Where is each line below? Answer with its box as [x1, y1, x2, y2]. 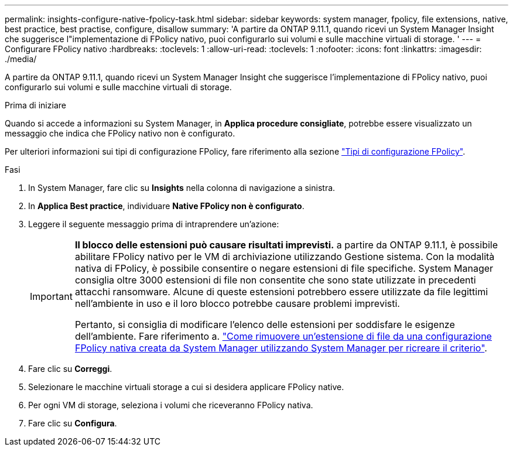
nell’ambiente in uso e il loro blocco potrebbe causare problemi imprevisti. [74, 298, 400, 309]
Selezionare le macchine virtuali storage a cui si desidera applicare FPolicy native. [28, 382, 344, 392]
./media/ [5, 54, 37, 64]
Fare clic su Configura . [28, 418, 117, 428]
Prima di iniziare [5, 100, 66, 110]
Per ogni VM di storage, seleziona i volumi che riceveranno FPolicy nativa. [28, 400, 313, 410]
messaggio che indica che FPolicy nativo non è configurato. [5, 128, 235, 138]
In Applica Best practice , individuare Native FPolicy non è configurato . [28, 201, 305, 211]
